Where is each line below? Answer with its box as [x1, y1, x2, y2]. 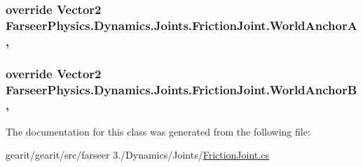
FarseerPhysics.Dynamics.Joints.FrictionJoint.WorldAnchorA [6, 16, 357, 34]
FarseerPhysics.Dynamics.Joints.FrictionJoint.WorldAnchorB [6, 80, 357, 98]
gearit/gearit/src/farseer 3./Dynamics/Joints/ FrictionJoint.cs [6, 147, 269, 162]
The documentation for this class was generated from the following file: [6, 124, 310, 138]
